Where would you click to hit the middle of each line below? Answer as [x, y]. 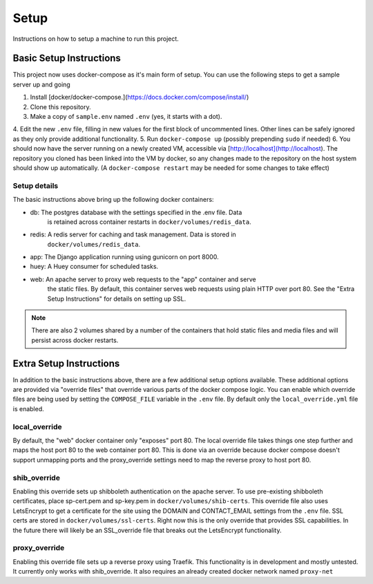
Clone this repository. [60, 106]
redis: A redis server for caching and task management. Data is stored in [133, 234]
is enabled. [28, 408]
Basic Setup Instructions [67, 58]
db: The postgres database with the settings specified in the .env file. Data [136, 212]
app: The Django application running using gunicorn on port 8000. [124, 257]
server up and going [41, 84]
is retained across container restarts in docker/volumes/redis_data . [149, 222]
